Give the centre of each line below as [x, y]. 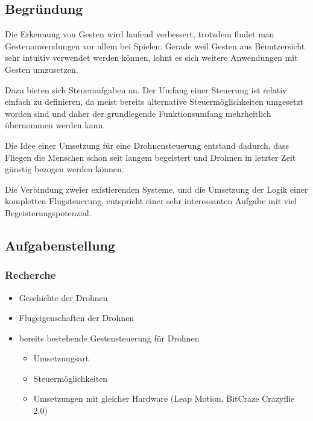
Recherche [30, 275]
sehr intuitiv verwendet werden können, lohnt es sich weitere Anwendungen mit [151, 58]
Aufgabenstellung [60, 245]
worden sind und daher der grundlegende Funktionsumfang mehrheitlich [138, 113]
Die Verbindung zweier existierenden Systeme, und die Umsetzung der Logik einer [156, 189]
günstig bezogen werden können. [65, 169]
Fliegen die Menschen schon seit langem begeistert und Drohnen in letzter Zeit [150, 157]
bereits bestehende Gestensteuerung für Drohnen [109, 338]
